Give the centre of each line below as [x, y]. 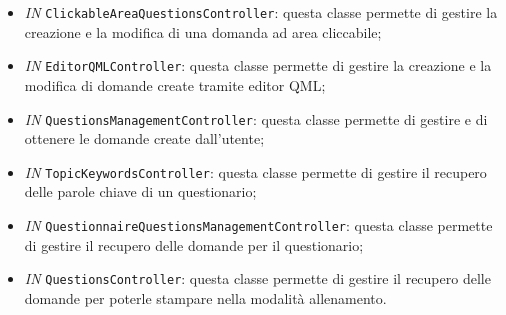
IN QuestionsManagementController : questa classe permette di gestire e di [256, 118]
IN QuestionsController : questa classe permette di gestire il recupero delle [257, 278]
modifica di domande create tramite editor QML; [175, 84]
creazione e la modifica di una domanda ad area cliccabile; [203, 31]
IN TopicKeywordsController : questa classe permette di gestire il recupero [255, 171]
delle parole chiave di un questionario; [140, 191]
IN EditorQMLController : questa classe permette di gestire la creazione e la [258, 65]
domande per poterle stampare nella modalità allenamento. [205, 297]
